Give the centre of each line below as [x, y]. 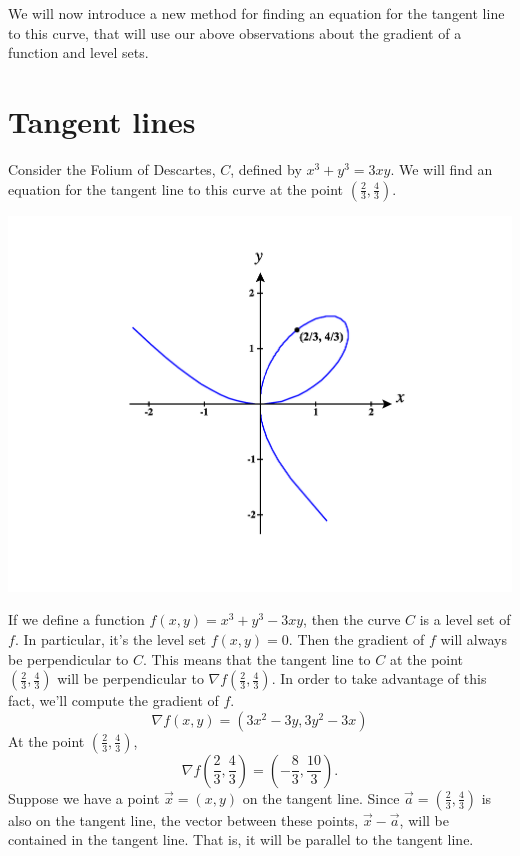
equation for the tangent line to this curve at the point [176, 188]
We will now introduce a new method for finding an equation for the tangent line [256, 13]
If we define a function [76, 619]
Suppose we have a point [84, 797]
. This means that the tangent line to [256, 658]
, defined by [266, 168]
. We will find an [441, 168]
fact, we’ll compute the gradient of [113, 700]
